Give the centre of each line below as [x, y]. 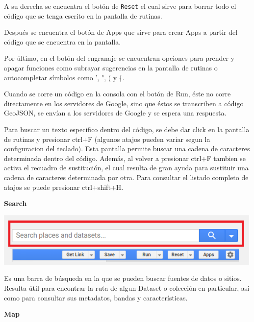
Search [15, 203]
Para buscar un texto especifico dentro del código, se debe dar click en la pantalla [127, 129]
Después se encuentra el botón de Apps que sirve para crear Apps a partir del [121, 32]
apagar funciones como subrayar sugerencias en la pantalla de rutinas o [111, 68]
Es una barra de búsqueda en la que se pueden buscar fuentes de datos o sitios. [123, 278]
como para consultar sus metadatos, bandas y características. [96, 297]
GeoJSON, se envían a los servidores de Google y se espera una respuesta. [115, 113]
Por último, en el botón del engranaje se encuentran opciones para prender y [119, 58]
